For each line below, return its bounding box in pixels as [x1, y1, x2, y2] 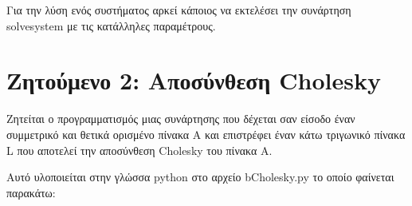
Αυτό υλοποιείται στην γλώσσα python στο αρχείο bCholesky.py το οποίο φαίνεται [6, 168, 394, 185]
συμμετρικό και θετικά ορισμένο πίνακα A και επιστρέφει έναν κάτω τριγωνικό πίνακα [6, 125, 406, 142]
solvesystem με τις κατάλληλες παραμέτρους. [6, 17, 216, 34]
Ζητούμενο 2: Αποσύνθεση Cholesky [6, 64, 381, 97]
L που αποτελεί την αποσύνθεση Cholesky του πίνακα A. [6, 141, 273, 158]
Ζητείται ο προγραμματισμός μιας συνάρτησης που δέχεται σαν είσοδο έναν [6, 110, 355, 127]
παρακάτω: [6, 184, 56, 200]
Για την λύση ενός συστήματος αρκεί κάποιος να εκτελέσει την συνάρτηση [6, 2, 351, 18]
